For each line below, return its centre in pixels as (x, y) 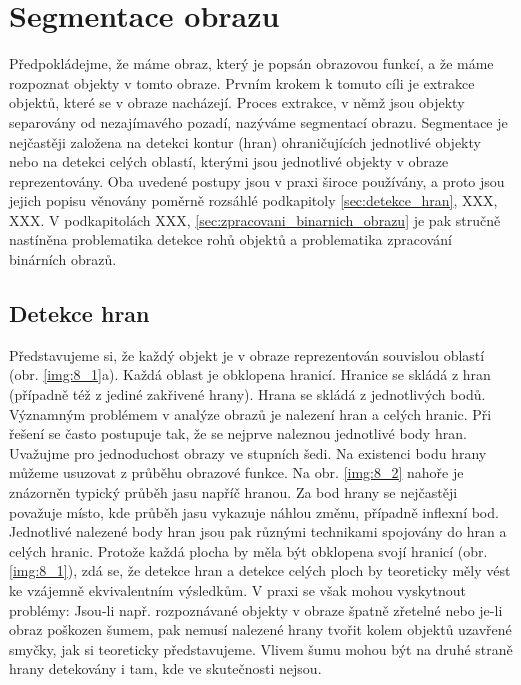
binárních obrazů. (63, 259)
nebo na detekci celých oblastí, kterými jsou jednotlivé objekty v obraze (229, 161)
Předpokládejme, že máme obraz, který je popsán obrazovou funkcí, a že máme (251, 63)
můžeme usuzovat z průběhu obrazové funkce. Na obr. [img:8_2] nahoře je (236, 472)
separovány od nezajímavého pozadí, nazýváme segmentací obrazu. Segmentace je (258, 121)
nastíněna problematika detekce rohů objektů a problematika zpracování (230, 239)
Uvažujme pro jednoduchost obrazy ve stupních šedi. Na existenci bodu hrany (248, 452)
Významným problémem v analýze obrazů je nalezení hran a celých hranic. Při (250, 413)
